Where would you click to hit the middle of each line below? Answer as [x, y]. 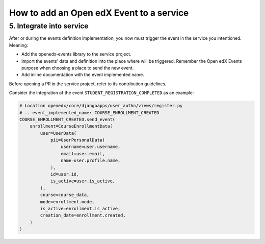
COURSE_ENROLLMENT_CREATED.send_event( [67, 119]
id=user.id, [65, 174]
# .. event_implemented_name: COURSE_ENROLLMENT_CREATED [89, 112]
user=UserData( [58, 133]
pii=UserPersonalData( [78, 140]
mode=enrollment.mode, [67, 202]
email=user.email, [83, 154]
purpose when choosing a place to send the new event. [78, 68]
